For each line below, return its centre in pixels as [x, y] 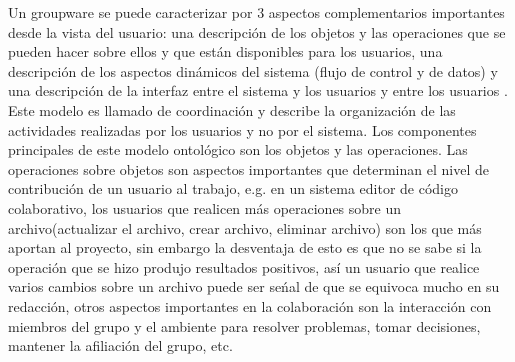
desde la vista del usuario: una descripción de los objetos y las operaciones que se [257, 31]
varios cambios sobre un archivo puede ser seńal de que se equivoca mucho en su [254, 286]
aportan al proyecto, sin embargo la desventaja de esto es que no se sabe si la [245, 247]
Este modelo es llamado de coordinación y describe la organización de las [232, 109]
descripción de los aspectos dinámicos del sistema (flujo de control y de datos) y [253, 70]
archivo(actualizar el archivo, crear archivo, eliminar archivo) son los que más [245, 227]
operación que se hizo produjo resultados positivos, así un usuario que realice [244, 266]
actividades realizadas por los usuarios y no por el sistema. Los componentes [242, 129]
